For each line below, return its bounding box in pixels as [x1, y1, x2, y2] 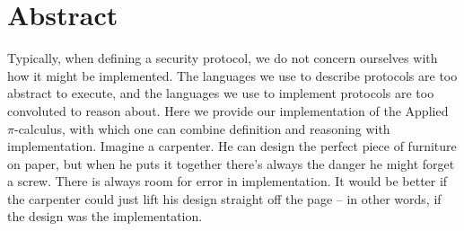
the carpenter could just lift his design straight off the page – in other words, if [7, 189, 442, 208]
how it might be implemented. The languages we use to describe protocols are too [7, 66, 458, 84]
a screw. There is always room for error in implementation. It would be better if [7, 172, 448, 191]
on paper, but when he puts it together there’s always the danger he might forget [7, 154, 455, 173]
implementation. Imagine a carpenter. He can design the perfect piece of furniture [7, 137, 457, 155]
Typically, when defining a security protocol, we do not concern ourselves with [7, 49, 438, 67]
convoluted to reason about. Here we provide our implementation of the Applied [7, 101, 449, 120]
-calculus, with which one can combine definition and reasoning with [13, 119, 390, 138]
